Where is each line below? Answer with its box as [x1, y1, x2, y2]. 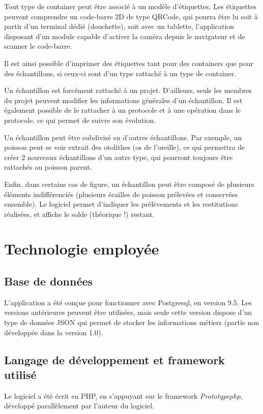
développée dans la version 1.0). [4, 327, 103, 337]
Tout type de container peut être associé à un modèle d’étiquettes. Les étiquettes [4, 1, 257, 11]
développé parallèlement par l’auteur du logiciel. [4, 400, 154, 411]
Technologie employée [4, 238, 159, 259]
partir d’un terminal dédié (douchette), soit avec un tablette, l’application [4, 21, 235, 31]
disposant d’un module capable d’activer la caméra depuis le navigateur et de [4, 30, 245, 41]
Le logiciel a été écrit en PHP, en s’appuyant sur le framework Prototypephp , [4, 390, 243, 401]
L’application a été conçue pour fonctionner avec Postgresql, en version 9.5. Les [4, 297, 252, 307]
